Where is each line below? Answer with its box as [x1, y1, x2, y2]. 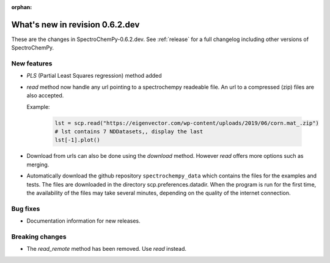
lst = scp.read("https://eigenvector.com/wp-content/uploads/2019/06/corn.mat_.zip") [54, 119, 319, 127]
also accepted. [26, 92, 64, 99]
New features [11, 59, 53, 68]
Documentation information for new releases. [26, 217, 141, 224]
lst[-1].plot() [54, 136, 100, 144]
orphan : [11, 4, 32, 10]
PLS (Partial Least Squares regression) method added [26, 72, 162, 80]
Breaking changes [11, 232, 67, 241]
